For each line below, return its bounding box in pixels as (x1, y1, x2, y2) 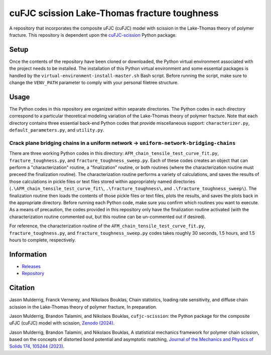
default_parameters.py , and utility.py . (9, 127, 104, 133)
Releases (22, 263, 41, 269)
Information (9, 250, 47, 258)
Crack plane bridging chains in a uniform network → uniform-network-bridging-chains (9, 139, 236, 146)
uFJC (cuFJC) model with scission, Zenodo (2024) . (9, 320, 115, 326)
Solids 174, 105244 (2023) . (9, 343, 65, 349)
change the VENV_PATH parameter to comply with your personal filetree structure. (9, 79, 179, 85)
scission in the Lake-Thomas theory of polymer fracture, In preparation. (9, 304, 158, 310)
